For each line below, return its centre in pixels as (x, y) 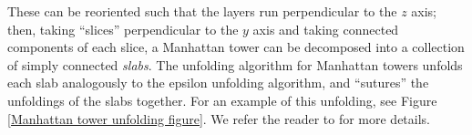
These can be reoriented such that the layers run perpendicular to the (202, 11)
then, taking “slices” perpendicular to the (123, 29)
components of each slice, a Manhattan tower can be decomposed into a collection (236, 47)
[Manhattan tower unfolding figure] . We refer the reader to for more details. (219, 118)
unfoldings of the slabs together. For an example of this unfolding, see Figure (222, 100)
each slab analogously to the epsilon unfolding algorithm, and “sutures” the (218, 83)
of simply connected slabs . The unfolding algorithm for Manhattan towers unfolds (235, 64)
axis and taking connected (326, 29)
